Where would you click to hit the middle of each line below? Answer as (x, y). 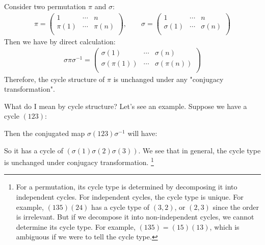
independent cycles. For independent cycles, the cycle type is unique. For (130, 196)
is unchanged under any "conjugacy (168, 79)
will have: (142, 133)
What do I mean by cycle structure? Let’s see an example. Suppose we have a (126, 106)
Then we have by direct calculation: (60, 41)
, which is (224, 226)
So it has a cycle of (34, 150)
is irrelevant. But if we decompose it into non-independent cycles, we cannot (135, 217)
